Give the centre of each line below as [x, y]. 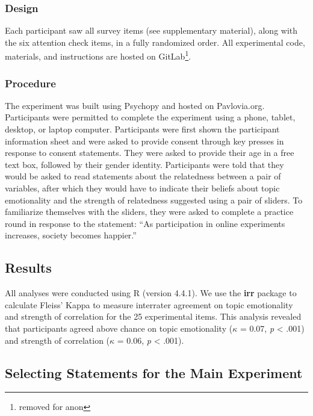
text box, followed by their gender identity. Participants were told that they [144, 164]
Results [28, 268]
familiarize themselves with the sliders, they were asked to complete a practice [149, 212]
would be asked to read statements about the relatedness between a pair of [143, 176]
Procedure [30, 83]
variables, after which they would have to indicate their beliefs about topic [142, 188]
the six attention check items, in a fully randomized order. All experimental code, [155, 42]
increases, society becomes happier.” [71, 235]
